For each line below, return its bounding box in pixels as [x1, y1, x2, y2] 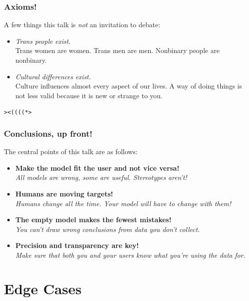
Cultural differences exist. [15, 71, 91, 81]
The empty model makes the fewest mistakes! [15, 214, 172, 225]
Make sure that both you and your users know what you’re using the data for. [15, 250, 246, 260]
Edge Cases [4, 278, 82, 298]
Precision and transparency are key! [15, 240, 139, 250]
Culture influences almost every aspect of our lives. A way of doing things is [15, 81, 242, 91]
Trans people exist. [15, 35, 71, 46]
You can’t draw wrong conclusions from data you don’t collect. [15, 224, 200, 234]
